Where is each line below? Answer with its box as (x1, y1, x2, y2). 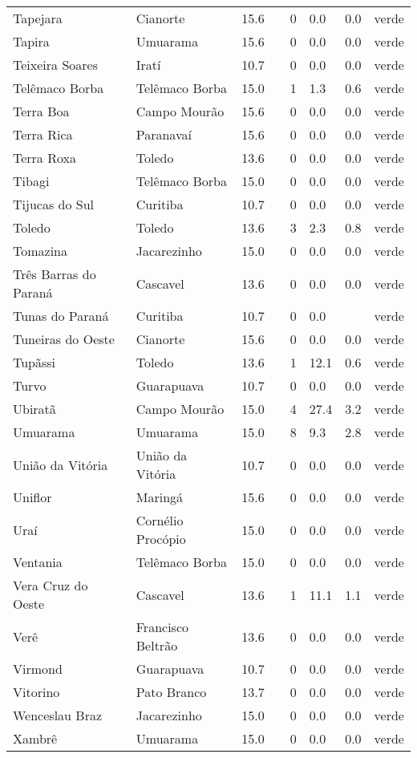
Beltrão (136, 636, 178, 655)
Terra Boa (13, 102, 70, 120)
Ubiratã (13, 399, 56, 418)
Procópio (136, 529, 186, 548)
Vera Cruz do (13, 576, 88, 594)
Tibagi (13, 172, 50, 190)
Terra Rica (13, 125, 73, 144)
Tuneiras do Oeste (13, 330, 115, 348)
